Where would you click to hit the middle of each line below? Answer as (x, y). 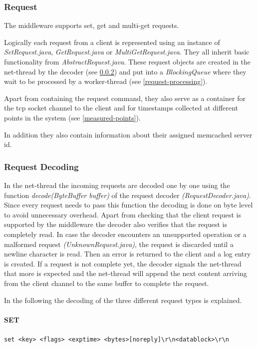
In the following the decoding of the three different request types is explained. (123, 300)
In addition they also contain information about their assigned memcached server (128, 134)
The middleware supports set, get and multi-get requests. (92, 25)
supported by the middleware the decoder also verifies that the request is (116, 224)
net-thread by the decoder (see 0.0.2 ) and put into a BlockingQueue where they (125, 71)
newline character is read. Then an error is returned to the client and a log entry (128, 254)
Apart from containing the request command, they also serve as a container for (125, 98)
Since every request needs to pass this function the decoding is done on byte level (128, 205)
